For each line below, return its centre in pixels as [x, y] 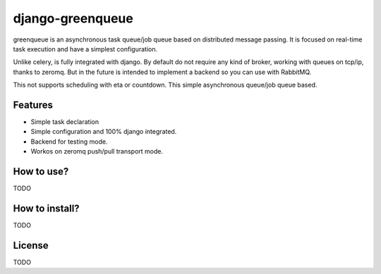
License [31, 245]
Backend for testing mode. [69, 142]
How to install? [47, 208]
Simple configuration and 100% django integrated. [104, 132]
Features [33, 105]
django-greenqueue [73, 18]
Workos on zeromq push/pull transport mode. [97, 151]
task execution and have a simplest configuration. [85, 49]
